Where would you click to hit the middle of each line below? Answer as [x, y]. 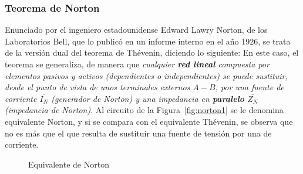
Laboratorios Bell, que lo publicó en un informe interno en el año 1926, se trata [148, 41]
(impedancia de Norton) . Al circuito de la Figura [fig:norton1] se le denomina [144, 110]
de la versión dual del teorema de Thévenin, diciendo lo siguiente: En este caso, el [152, 52]
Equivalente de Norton [69, 164]
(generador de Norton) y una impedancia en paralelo [148, 98]
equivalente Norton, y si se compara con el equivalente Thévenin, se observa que [149, 121]
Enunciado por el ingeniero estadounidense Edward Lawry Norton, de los [136, 30]
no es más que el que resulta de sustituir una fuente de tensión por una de [138, 133]
